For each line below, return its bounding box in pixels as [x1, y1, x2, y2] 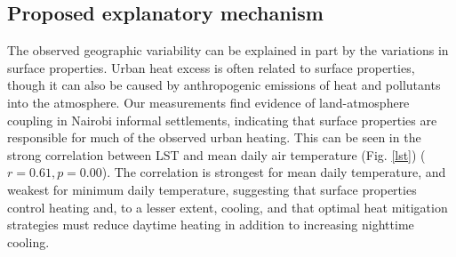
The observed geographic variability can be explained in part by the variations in [7, 41, 449, 60]
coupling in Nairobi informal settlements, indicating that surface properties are [7, 110, 437, 129]
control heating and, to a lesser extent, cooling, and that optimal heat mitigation [7, 197, 448, 216]
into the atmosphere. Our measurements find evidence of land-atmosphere [7, 92, 410, 111]
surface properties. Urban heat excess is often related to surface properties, [7, 58, 415, 76]
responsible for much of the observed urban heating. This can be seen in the [7, 128, 421, 147]
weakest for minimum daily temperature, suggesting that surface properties [7, 180, 417, 198]
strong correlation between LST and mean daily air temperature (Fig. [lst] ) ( [7, 145, 426, 164]
